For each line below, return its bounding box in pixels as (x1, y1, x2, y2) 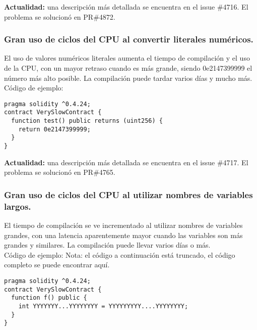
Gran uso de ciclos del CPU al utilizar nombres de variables (4, 188, 253, 201)
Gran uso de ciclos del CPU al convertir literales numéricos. (4, 33, 253, 45)
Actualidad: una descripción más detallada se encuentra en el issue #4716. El (4, 2, 248, 12)
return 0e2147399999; (18, 125, 91, 133)
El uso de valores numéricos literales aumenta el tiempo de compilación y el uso (4, 53, 250, 63)
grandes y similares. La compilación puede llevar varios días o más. (4, 240, 211, 250)
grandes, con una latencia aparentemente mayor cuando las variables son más (4, 229, 243, 240)
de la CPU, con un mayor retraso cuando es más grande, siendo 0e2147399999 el (4, 63, 252, 73)
